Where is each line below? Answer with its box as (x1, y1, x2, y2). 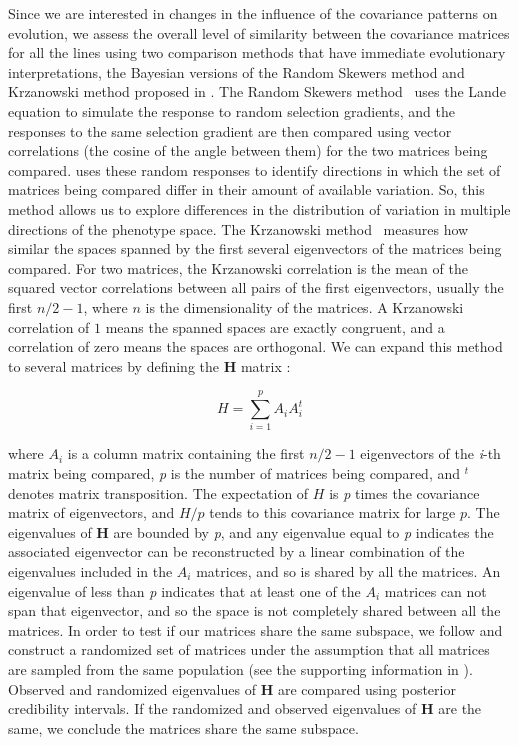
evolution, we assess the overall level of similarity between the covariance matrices (8, 22, 510, 43)
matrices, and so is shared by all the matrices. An (196, 560, 501, 581)
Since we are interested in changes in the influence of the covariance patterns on (8, 3, 498, 23)
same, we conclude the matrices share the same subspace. (8, 717, 359, 738)
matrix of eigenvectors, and (8, 502, 175, 523)
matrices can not (384, 580, 487, 601)
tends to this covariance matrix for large (209, 502, 456, 523)
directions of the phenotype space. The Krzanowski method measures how (8, 218, 469, 239)
